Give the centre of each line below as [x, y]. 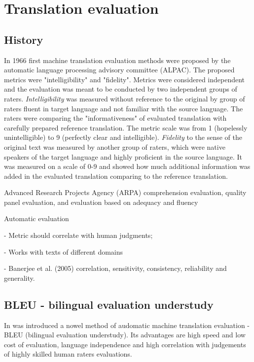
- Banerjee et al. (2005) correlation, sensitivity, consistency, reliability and [115, 268]
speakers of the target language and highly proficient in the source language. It [123, 156]
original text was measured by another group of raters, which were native [115, 147]
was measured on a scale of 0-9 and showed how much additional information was [127, 166]
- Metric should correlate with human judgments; [78, 235]
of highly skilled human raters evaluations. [68, 354]
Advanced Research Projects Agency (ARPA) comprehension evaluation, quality [125, 192]
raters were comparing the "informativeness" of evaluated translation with [115, 118]
